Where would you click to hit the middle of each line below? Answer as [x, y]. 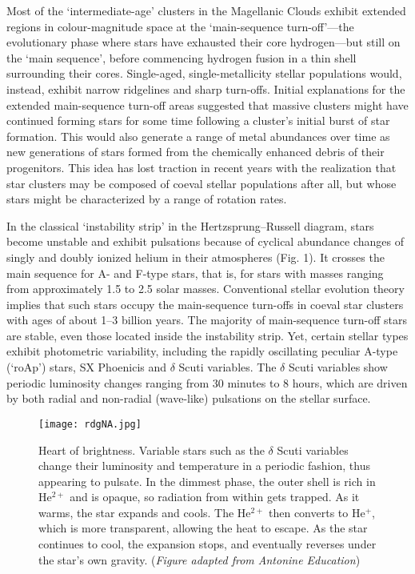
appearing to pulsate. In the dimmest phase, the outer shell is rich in [207, 481]
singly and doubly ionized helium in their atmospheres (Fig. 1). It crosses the [196, 257]
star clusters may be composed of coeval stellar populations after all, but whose [202, 183]
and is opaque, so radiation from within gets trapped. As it [215, 497]
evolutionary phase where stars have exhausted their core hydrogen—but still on [204, 42]
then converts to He [317, 512]
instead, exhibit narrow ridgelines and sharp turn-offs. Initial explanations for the [206, 88]
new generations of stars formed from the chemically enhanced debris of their [196, 152]
